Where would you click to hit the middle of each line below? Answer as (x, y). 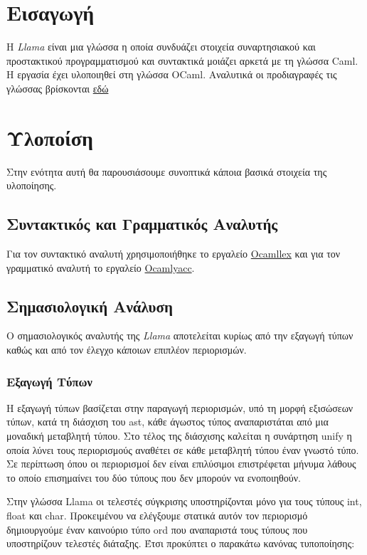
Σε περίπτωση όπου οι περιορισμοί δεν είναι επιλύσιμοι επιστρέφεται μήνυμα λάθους (181, 464)
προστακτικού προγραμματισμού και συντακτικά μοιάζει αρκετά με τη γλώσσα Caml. (182, 60)
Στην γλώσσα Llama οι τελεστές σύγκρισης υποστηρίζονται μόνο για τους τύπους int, (184, 501)
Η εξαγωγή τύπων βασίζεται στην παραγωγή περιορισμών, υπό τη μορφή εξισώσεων (180, 407)
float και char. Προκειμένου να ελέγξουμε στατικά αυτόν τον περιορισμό (157, 515)
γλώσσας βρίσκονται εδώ (58, 88)
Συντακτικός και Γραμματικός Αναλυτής (142, 224)
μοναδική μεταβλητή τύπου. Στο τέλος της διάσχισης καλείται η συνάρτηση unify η (179, 435)
